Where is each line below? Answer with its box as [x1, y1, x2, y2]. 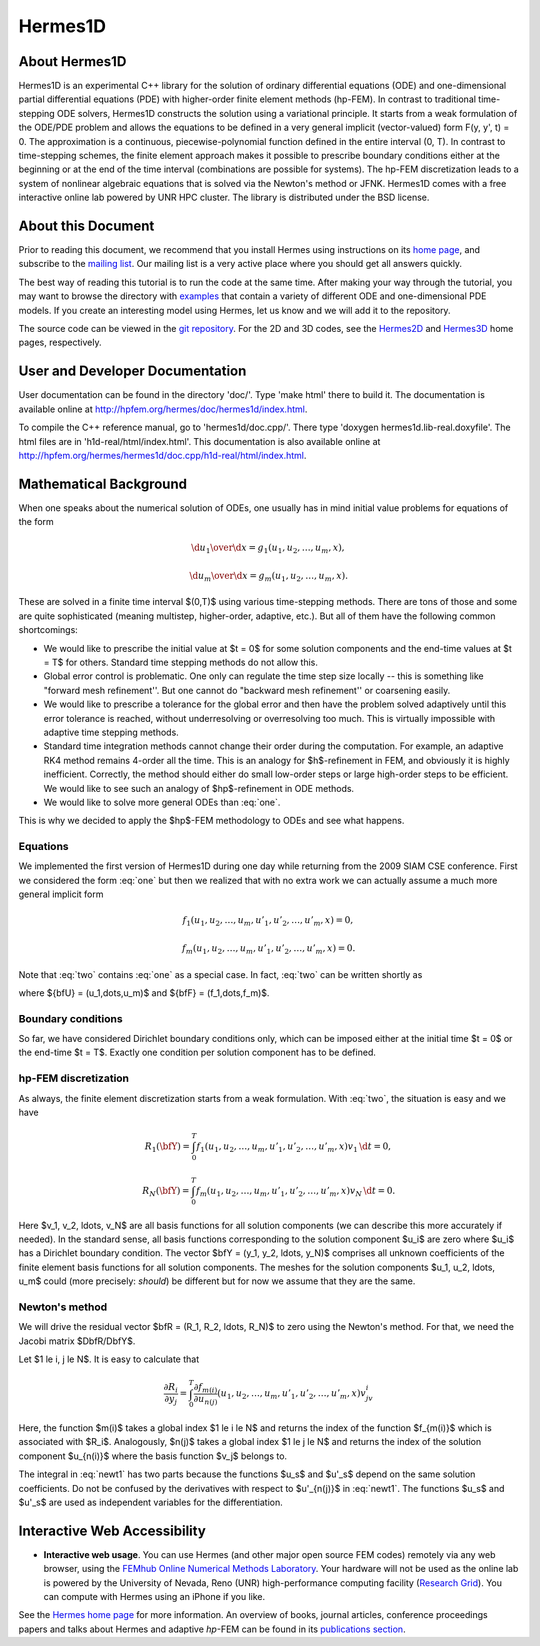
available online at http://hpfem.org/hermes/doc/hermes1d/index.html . [18, 403, 308, 415]
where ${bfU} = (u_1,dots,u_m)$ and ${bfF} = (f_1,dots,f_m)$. [18, 986, 270, 999]
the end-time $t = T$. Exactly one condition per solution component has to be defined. [18, 1046, 377, 1059]
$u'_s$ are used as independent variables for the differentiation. [18, 1496, 284, 1508]
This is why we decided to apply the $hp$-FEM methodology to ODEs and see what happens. [18, 815, 405, 827]
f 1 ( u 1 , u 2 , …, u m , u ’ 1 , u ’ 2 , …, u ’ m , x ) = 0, [182, 915, 354, 929]
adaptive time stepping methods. [43, 726, 179, 738]
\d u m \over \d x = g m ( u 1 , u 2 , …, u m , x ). [189, 570, 349, 584]
